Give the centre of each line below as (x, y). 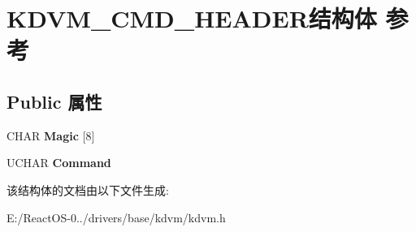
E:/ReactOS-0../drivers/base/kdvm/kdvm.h (116, 217)
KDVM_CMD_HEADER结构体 (192, 18)
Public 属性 (54, 101)
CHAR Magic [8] (51, 135)
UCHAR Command (59, 163)
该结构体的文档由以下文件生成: (88, 189)
